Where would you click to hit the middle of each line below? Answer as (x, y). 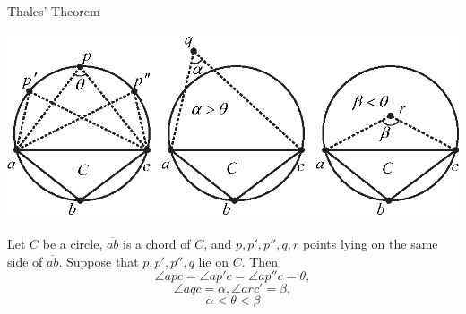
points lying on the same (370, 243)
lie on (213, 261)
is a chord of (157, 243)
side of (25, 261)
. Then (260, 261)
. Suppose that (99, 261)
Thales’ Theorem (54, 11)
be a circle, (73, 243)
